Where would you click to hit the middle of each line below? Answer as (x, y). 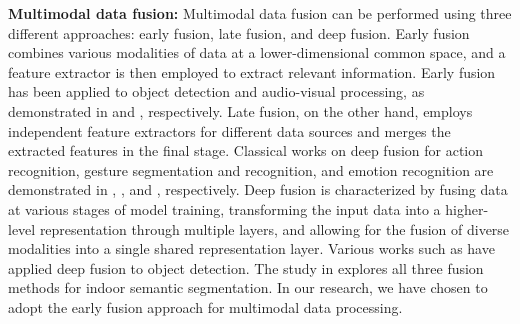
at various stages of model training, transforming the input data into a (224, 208)
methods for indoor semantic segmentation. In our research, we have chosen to (248, 287)
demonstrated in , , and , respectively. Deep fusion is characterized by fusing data (258, 189)
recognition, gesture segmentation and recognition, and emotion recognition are (251, 169)
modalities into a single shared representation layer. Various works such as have (251, 248)
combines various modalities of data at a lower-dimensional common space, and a (257, 52)
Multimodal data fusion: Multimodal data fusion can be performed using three (260, 13)
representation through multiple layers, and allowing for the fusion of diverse (274, 228)
